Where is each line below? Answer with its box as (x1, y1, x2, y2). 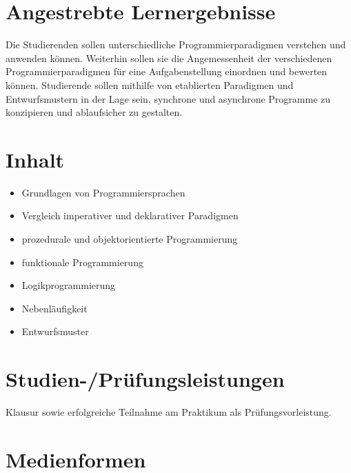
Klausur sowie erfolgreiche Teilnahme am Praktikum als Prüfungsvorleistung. (6, 405, 332, 419)
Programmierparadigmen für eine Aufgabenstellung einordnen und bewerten (6, 64, 328, 79)
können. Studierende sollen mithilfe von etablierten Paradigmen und (6, 77, 294, 92)
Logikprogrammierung (21, 278, 116, 292)
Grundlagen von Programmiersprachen (21, 185, 185, 199)
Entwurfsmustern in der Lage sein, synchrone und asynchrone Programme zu (6, 91, 331, 105)
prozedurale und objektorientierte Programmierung (21, 232, 238, 245)
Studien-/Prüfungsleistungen (6, 365, 285, 393)
